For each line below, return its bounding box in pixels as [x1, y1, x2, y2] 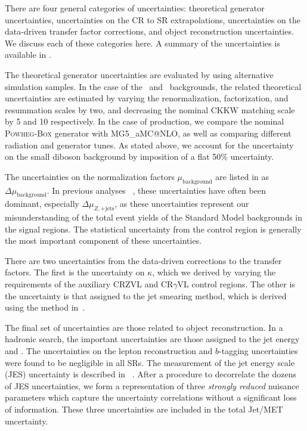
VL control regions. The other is [177, 278, 295, 290]
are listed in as [215, 170, 269, 182]
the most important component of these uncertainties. [5, 234, 202, 247]
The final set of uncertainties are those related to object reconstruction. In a [5, 321, 283, 333]
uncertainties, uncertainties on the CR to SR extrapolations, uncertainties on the [5, 13, 300, 26]
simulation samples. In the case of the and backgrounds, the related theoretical [5, 80, 302, 92]
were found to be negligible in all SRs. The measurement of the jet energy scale [5, 356, 295, 368]
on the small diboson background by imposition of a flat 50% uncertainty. [5, 150, 274, 163]
